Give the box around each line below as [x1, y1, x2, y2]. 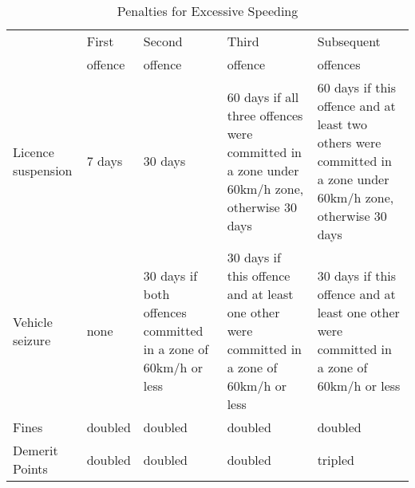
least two [317, 115, 367, 133]
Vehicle [13, 312, 53, 331]
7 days [86, 152, 123, 170]
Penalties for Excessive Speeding [117, 2, 298, 20]
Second [143, 32, 183, 50]
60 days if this [317, 78, 397, 96]
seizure [13, 330, 51, 349]
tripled [317, 450, 354, 469]
